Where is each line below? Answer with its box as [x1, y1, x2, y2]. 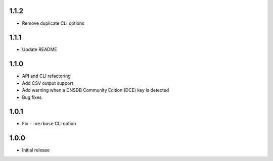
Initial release [22, 147, 50, 153]
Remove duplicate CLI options [22, 20, 84, 26]
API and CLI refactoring [22, 73, 71, 79]
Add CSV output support [22, 80, 73, 86]
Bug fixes [22, 94, 42, 100]
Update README [22, 46, 58, 52]
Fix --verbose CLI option [22, 121, 76, 127]
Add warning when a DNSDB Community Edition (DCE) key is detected [22, 87, 169, 93]
